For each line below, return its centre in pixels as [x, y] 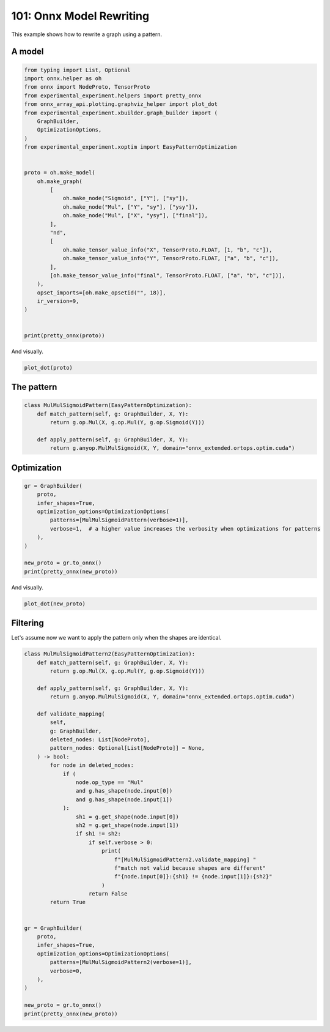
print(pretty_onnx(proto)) [64, 335]
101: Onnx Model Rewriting [80, 16]
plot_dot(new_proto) [55, 604]
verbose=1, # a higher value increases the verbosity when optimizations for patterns [185, 529]
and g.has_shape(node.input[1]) [124, 799]
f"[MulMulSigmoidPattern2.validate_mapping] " [185, 859]
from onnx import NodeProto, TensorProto [87, 87]
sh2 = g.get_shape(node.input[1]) [127, 825]
